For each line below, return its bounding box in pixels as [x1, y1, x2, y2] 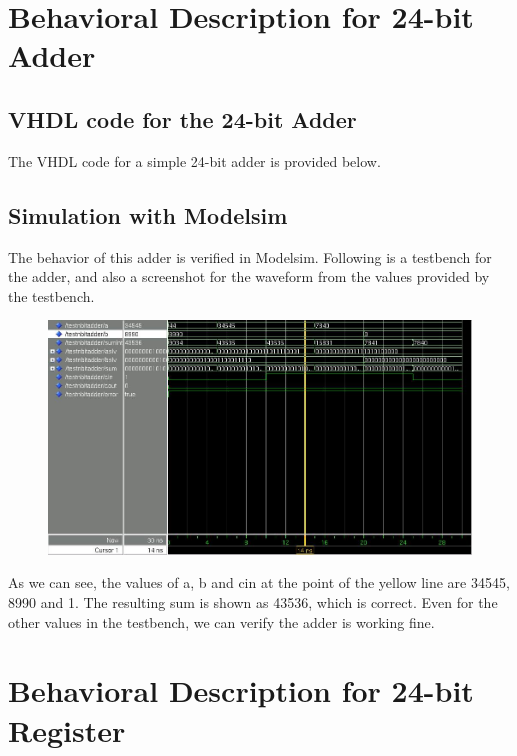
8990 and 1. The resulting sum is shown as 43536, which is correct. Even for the [8, 592, 498, 613]
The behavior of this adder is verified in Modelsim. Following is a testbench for [8, 246, 492, 267]
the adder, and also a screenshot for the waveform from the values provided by [8, 266, 490, 287]
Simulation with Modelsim [8, 199, 288, 230]
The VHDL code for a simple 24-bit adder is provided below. [8, 150, 381, 171]
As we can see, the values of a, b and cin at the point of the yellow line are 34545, [8, 572, 510, 593]
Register [8, 709, 126, 750]
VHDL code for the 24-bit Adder [8, 103, 357, 134]
